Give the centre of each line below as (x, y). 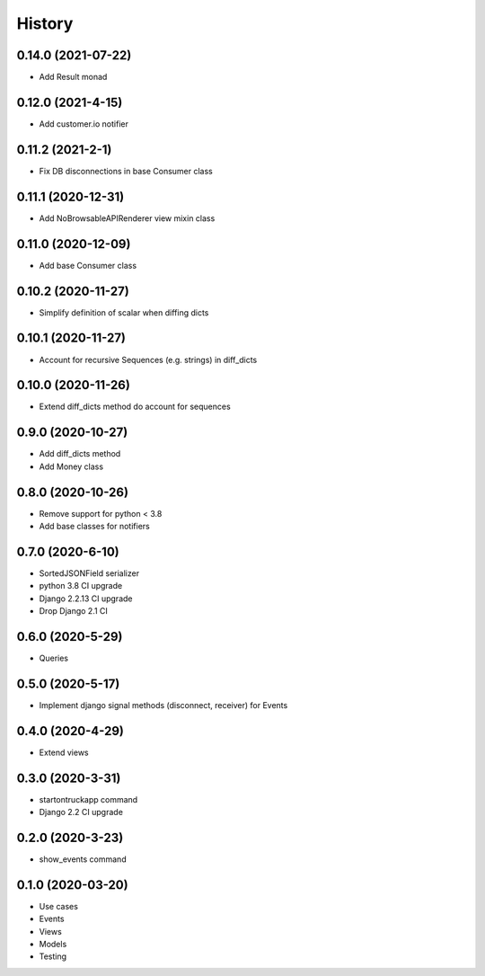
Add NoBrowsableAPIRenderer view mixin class (127, 218)
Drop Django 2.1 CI (73, 611)
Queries (54, 658)
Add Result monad (73, 77)
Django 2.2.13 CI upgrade (86, 599)
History (45, 23)
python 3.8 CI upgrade (81, 586)
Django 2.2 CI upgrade (81, 812)
